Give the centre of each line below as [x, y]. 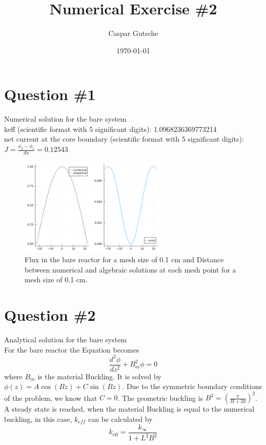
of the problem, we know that [51, 398]
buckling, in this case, [38, 419]
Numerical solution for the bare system [65, 119]
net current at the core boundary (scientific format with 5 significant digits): [124, 139]
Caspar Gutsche [133, 33]
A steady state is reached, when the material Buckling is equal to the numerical [129, 409]
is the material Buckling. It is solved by [99, 376]
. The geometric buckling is [160, 398]
